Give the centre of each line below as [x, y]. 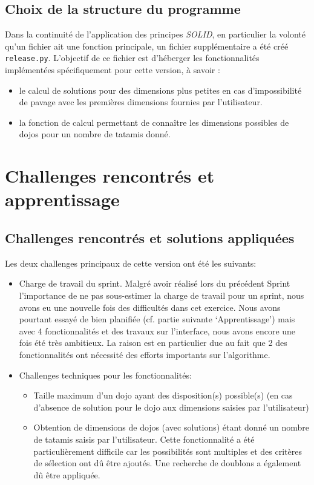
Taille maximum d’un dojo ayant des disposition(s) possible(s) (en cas [163, 395]
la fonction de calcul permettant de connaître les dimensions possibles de [154, 122]
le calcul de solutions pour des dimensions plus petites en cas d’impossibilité [160, 90]
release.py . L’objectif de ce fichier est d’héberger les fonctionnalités [132, 58]
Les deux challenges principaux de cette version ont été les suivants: [131, 263]
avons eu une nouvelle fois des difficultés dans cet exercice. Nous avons [150, 307]
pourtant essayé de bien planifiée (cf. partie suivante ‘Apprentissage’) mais [157, 319]
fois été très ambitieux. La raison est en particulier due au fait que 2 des [153, 343]
